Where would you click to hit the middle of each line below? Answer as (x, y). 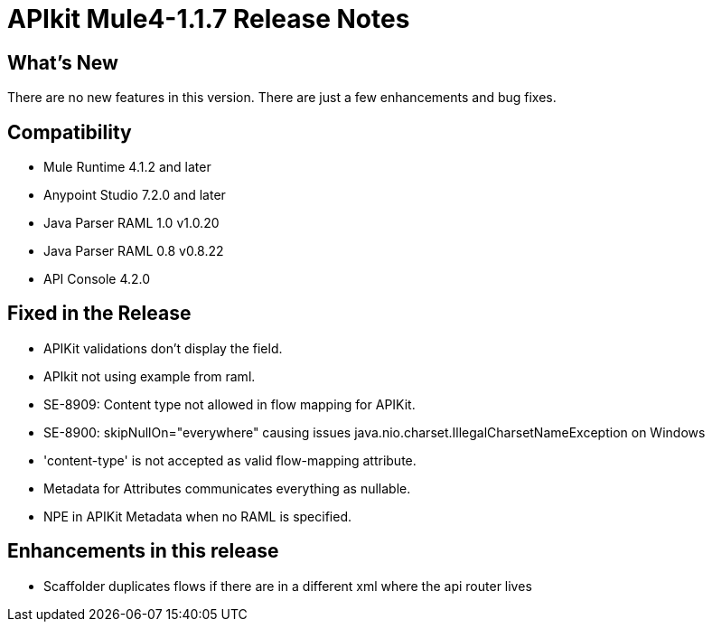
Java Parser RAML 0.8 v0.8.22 (134, 251)
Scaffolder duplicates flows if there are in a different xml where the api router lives (288, 586)
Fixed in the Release (99, 314)
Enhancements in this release (143, 551)
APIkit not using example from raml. (150, 376)
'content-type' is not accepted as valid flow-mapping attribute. (230, 460)
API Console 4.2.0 (97, 279)
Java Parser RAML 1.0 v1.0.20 (131, 223)
